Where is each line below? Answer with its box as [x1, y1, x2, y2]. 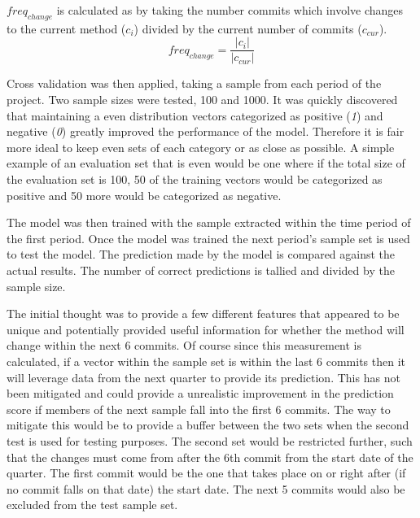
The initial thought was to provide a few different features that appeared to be [7, 305, 400, 322]
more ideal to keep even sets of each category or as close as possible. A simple [7, 138, 395, 155]
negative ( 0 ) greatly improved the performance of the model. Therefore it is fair [7, 123, 405, 140]
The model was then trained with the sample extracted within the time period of [7, 214, 411, 231]
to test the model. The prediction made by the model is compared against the [7, 246, 396, 263]
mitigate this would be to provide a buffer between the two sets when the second [7, 416, 409, 433]
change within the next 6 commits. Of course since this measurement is [7, 337, 362, 354]
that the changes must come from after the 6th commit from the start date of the [7, 448, 413, 465]
